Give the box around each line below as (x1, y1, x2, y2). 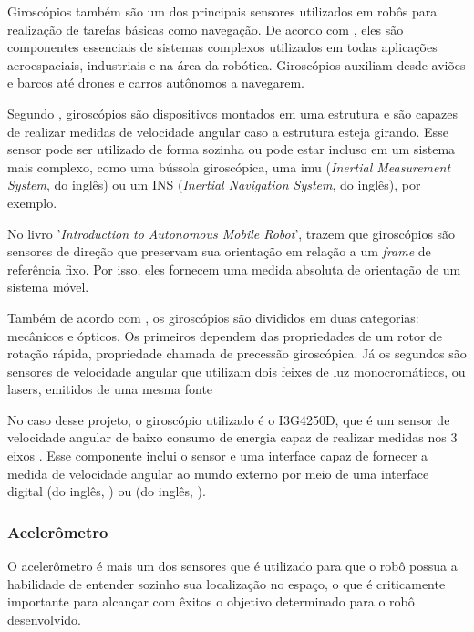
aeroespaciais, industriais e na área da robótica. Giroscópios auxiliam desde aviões (7, 55, 466, 74)
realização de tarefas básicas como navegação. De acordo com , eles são (7, 19, 404, 38)
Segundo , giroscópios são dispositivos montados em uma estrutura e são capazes (7, 103, 458, 122)
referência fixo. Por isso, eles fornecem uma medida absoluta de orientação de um (7, 259, 461, 278)
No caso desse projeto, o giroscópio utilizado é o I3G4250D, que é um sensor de (7, 409, 450, 429)
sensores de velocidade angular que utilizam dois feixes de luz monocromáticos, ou (7, 361, 466, 380)
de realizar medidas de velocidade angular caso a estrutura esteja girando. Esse (7, 121, 448, 140)
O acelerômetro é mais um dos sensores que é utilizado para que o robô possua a (7, 556, 458, 575)
